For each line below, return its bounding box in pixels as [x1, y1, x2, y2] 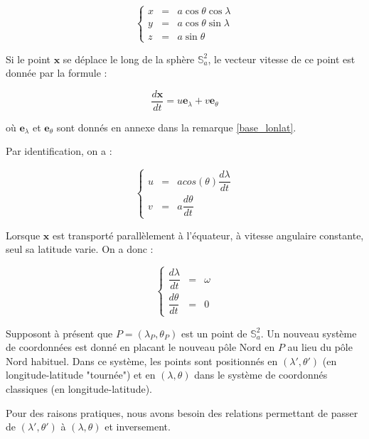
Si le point [6, 51, 51, 66]
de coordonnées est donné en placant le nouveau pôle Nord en [6, 340, 275, 354]
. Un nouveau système [260, 325, 357, 340]
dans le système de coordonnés [194, 367, 328, 382]
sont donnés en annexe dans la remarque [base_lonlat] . [56, 119, 296, 134]
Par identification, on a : [6, 143, 112, 158]
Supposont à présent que [6, 325, 113, 340]
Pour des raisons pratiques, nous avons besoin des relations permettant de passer [6, 405, 358, 420]
